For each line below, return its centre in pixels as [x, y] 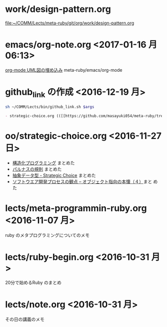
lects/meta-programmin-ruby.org [76, 208]
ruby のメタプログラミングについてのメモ [47, 235]
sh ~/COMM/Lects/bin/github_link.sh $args [50, 107]
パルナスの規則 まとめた [37, 169]
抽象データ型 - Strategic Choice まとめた [54, 175]
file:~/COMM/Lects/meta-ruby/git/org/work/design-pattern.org [70, 23]
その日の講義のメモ [25, 319]
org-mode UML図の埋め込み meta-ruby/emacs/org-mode [64, 70]
